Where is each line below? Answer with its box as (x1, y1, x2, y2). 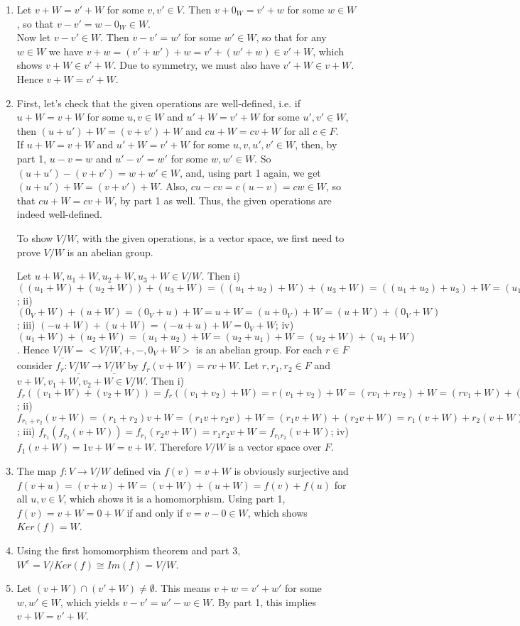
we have (48, 43, 84, 58)
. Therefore (153, 439, 202, 454)
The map (16, 463, 57, 478)
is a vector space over (228, 439, 322, 454)
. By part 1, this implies (212, 594, 316, 609)
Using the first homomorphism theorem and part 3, (16, 542, 241, 557)
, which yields (60, 594, 120, 609)
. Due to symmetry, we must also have (113, 57, 280, 72)
